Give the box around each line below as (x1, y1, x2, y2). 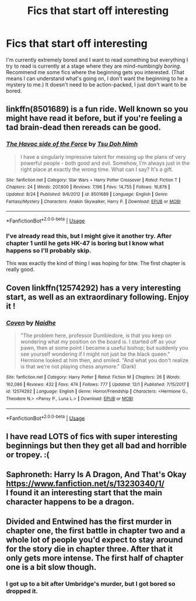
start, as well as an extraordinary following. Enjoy (6, 292, 190, 302)
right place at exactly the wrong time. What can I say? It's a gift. (20, 165, 174, 173)
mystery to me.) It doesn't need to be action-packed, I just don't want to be (6, 81, 187, 88)
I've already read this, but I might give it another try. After (6, 232, 172, 240)
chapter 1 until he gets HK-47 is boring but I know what (6, 239, 164, 247)
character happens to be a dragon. (6, 496, 135, 506)
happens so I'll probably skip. (6, 246, 92, 255)
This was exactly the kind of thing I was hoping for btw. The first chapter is (6, 260, 185, 267)
